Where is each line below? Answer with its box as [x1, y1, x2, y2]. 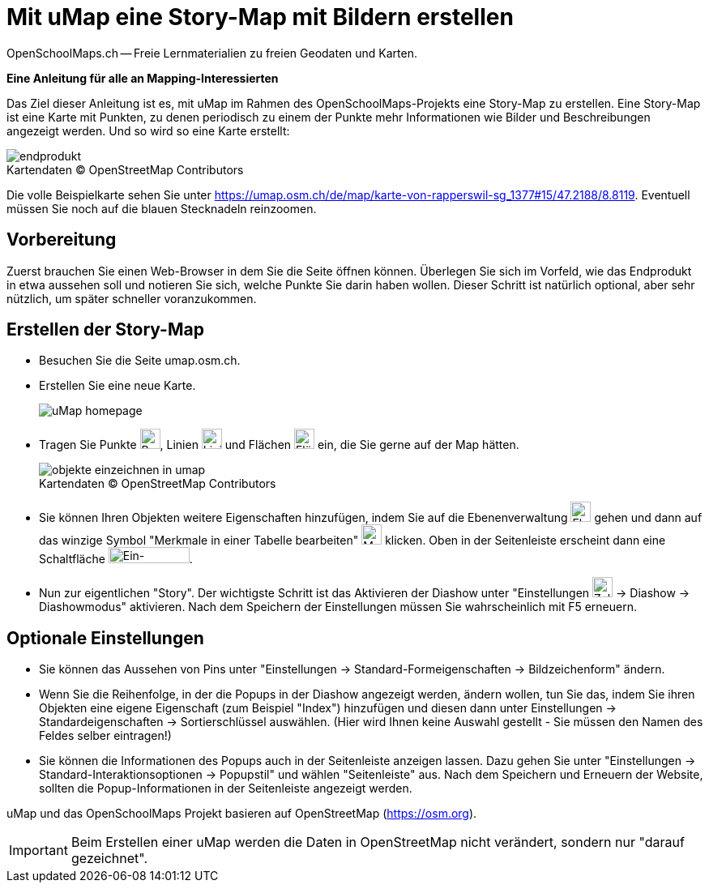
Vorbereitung [6, 229, 117, 250]
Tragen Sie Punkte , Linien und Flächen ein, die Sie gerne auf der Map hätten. [39, 438, 519, 452]
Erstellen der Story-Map [6, 319, 204, 340]
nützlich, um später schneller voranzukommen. [6, 291, 257, 306]
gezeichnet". [70, 850, 148, 867]
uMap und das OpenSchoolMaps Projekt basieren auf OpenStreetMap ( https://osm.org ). [6, 806, 477, 821]
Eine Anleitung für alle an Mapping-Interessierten [6, 71, 279, 85]
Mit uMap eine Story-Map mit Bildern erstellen [6, 3, 514, 31]
